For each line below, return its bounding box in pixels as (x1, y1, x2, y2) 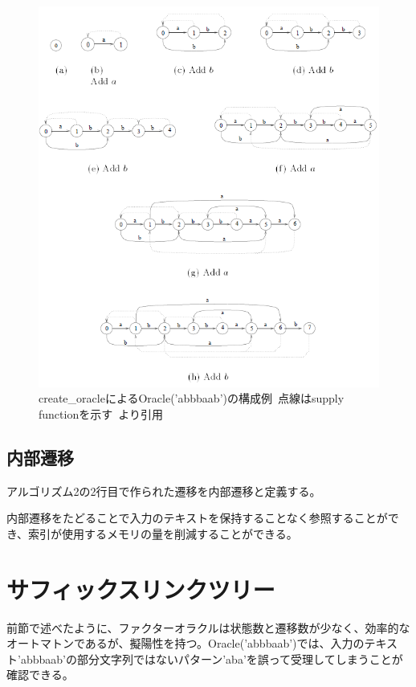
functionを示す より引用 (39, 405, 163, 422)
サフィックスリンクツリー (6, 572, 275, 605)
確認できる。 (6, 666, 74, 683)
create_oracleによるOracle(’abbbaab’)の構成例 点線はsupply (39, 390, 345, 407)
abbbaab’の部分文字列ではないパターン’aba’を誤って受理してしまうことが (20, 650, 403, 667)
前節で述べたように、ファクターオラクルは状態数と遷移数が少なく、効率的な (6, 619, 410, 636)
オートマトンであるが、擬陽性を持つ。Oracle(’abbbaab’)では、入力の (6, 635, 365, 652)
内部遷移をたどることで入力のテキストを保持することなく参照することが (6, 509, 388, 526)
